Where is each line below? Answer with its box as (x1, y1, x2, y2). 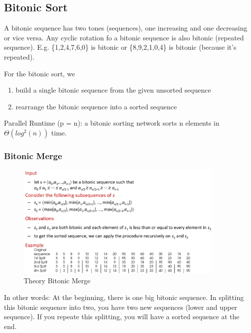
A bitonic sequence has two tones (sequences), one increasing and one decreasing (4, 23, 248, 33)
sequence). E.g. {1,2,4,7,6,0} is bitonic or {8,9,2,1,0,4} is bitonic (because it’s (4, 42, 237, 52)
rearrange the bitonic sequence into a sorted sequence (15, 101, 177, 111)
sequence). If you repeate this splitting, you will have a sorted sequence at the (4, 311, 240, 322)
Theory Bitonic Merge (24, 275, 91, 286)
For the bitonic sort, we (4, 68, 75, 78)
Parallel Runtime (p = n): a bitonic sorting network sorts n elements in (4, 118, 219, 128)
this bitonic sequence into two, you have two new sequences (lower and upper (4, 301, 237, 312)
